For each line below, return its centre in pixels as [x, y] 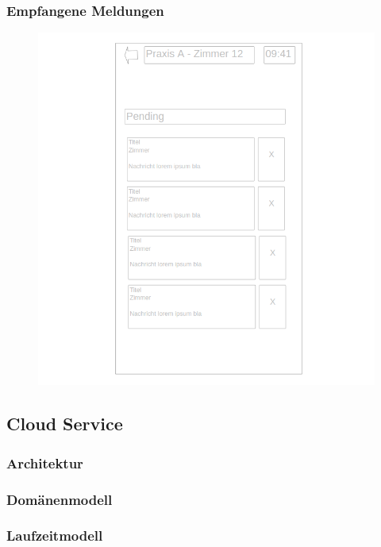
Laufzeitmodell [55, 535]
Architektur [45, 462]
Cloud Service [65, 424]
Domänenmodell [60, 499]
